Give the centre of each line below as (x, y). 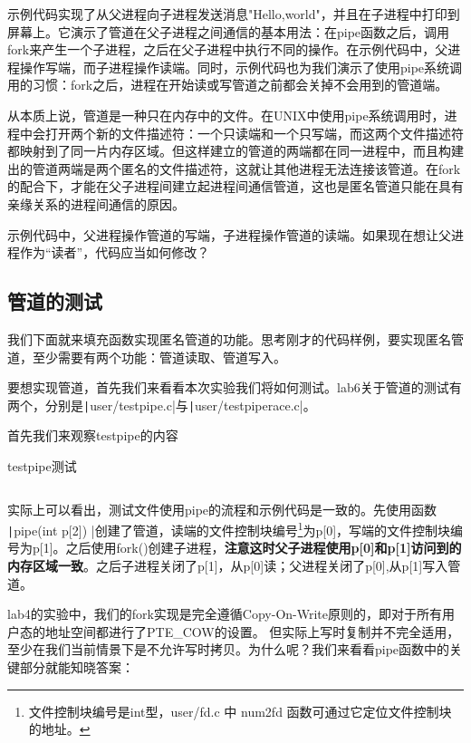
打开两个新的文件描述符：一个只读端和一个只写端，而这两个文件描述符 (254, 133)
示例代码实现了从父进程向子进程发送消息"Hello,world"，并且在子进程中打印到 (234, 14)
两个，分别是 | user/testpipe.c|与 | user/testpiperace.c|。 (162, 405)
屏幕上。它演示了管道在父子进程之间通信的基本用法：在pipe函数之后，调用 (229, 31)
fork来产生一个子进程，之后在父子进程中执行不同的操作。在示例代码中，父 (228, 49)
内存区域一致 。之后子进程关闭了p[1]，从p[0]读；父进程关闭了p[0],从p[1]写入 (228, 566)
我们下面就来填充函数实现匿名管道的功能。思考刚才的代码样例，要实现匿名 (229, 338)
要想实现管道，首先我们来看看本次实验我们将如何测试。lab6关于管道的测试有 (235, 387)
